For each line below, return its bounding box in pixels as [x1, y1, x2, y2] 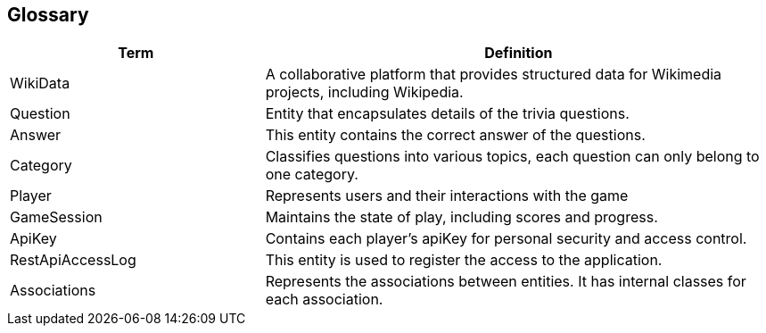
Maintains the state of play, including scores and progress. [265, 208, 658, 227]
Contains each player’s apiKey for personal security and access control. [265, 229, 747, 248]
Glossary [7, 4, 89, 26]
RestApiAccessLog [10, 251, 136, 270]
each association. [265, 290, 383, 309]
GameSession [10, 208, 103, 227]
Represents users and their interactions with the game [265, 187, 629, 205]
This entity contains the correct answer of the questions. [265, 126, 646, 145]
